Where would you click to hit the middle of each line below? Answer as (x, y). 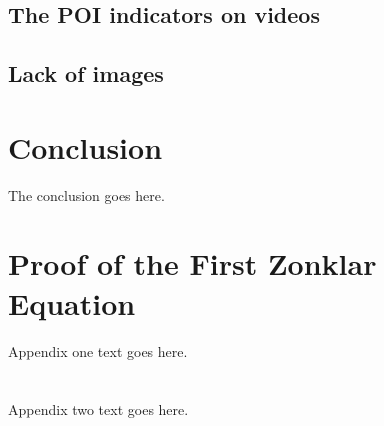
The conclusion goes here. (86, 194)
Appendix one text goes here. (98, 350)
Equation (72, 302)
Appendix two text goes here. (98, 409)
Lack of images (86, 73)
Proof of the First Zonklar (192, 263)
